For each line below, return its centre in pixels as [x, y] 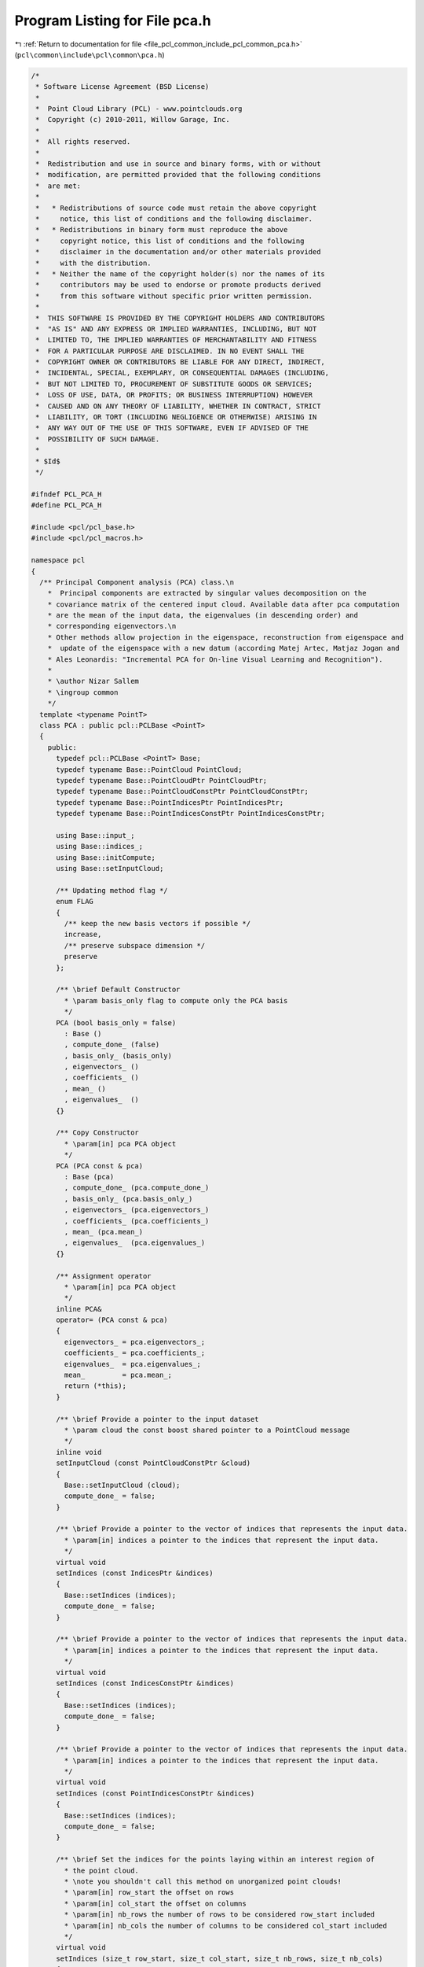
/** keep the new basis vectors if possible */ [157, 923]
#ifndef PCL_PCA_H [66, 494]
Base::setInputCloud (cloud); [122, 1485]
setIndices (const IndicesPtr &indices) [135, 1573]
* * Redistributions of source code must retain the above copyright [176, 208]
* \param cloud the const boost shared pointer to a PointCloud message [207, 1430]
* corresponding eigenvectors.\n [112, 626]
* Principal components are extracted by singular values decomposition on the [207, 593]
